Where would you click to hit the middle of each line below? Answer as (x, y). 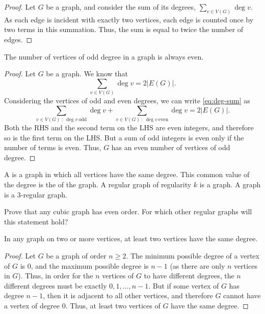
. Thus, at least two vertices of (113, 305)
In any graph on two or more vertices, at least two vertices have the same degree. (131, 238)
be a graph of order (76, 256)
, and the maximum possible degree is (90, 265)
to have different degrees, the (189, 276)
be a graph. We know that (87, 74)
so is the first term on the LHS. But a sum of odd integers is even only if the (124, 137)
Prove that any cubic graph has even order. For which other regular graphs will (128, 211)
